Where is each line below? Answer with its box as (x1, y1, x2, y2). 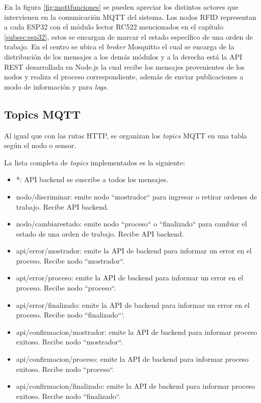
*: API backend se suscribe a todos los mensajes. (16, 174, 169, 185)
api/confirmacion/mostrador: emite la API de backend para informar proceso (16, 326, 257, 337)
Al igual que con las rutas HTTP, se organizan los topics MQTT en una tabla (4, 130, 247, 140)
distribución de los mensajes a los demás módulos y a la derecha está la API (4, 51, 243, 62)
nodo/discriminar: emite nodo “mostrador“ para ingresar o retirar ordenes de (16, 191, 257, 201)
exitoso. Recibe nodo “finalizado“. (16, 390, 121, 401)
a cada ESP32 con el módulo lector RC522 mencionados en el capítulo (4, 21, 224, 32)
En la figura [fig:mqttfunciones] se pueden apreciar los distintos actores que (4, 2, 239, 12)
